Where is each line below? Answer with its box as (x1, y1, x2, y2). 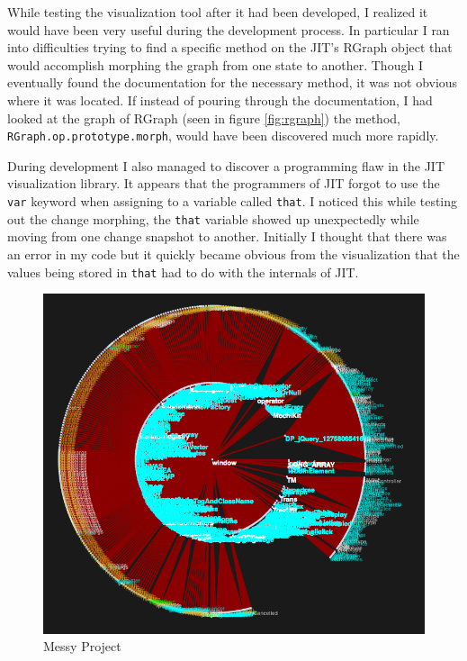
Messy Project (43, 637, 121, 656)
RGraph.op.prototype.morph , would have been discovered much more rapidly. (7, 126, 439, 145)
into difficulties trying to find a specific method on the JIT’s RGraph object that (7, 38, 453, 57)
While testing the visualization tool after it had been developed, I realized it (7, 3, 428, 21)
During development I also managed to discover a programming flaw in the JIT (7, 156, 445, 175)
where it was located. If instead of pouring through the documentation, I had (7, 90, 433, 109)
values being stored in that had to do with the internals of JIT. (7, 262, 359, 281)
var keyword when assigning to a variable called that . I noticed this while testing (7, 192, 458, 210)
